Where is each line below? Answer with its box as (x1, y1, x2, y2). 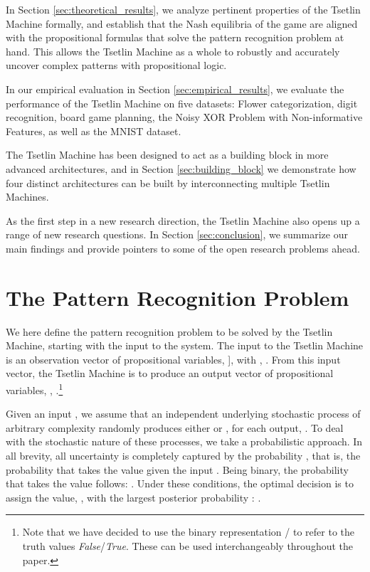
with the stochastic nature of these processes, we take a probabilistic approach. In (6, 434, 363, 449)
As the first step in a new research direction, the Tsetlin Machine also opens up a (6, 213, 360, 228)
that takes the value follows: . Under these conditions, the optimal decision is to (6, 476, 354, 491)
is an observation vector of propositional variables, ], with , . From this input (6, 351, 341, 366)
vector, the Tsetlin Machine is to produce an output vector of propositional (6, 366, 334, 381)
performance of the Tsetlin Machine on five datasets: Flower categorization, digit (6, 95, 358, 110)
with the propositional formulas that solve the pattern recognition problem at (6, 30, 344, 45)
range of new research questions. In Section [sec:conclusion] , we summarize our (6, 227, 348, 242)
